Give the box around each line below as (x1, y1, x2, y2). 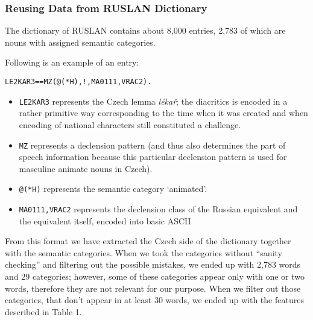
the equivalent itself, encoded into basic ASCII (19, 214, 191, 227)
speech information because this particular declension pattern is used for (19, 150, 287, 163)
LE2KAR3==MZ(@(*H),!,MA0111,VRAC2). (5, 78, 152, 86)
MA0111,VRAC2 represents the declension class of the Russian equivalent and (19, 203, 298, 215)
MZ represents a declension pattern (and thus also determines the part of (19, 138, 286, 151)
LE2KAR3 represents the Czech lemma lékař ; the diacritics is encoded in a (19, 94, 288, 107)
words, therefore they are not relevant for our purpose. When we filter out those (5, 282, 301, 294)
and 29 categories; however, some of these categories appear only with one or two (5, 270, 305, 283)
